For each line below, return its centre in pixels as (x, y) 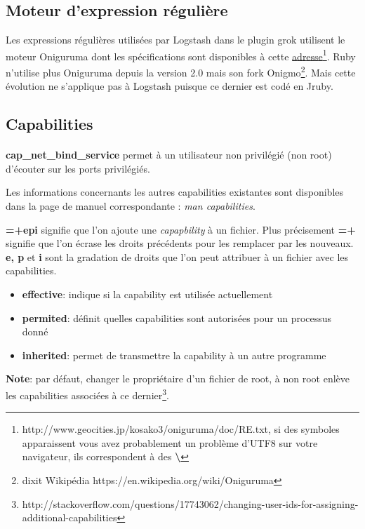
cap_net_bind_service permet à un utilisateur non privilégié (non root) (169, 155)
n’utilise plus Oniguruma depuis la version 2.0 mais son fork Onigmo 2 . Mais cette (181, 71)
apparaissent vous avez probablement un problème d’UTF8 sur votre (170, 442)
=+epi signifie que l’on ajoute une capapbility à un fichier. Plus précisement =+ (181, 229)
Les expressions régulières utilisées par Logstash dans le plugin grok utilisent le (175, 40)
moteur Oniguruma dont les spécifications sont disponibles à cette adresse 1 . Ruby (181, 55)
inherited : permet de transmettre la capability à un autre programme (174, 355)
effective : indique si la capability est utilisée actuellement (147, 294)
